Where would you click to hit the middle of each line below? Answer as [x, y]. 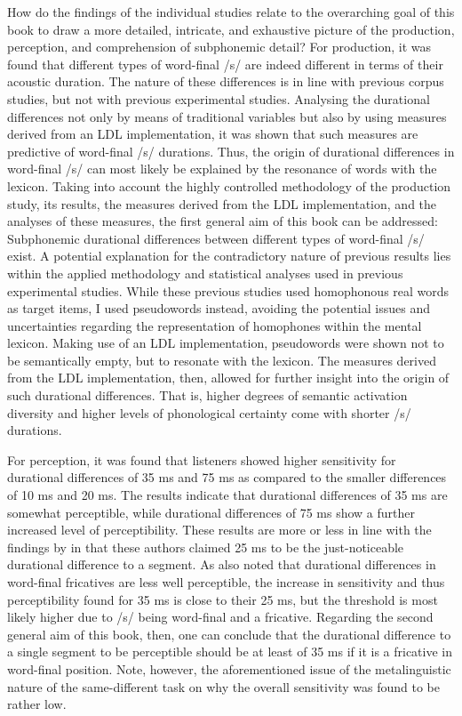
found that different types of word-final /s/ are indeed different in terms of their [225, 64]
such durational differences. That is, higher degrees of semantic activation [207, 395]
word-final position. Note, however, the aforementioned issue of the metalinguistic [229, 668]
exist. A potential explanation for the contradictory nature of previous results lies [229, 256]
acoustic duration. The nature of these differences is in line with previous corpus [226, 81]
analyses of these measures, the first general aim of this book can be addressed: [223, 221]
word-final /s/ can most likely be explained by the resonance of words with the [222, 169]
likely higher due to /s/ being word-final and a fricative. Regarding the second [220, 617]
